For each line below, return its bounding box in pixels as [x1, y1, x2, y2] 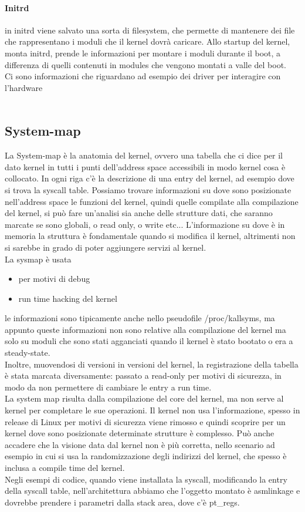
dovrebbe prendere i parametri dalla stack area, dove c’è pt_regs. [5, 496, 240, 508]
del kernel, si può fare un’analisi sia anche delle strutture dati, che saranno [5, 207, 273, 219]
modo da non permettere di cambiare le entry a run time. [5, 380, 212, 393]
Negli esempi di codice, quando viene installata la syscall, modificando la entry [5, 473, 287, 485]
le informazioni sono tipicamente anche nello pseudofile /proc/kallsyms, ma [5, 312, 275, 324]
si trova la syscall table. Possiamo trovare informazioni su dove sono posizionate [5, 183, 292, 196]
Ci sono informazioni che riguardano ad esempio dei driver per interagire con [5, 70, 281, 82]
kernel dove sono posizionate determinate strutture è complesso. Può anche [5, 427, 274, 439]
